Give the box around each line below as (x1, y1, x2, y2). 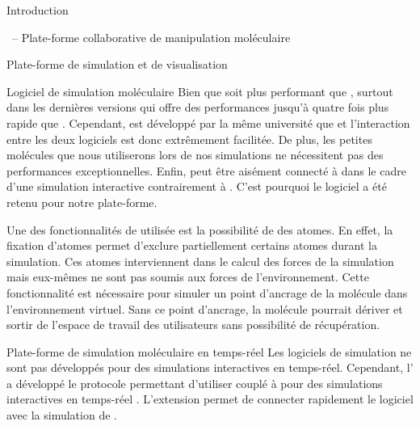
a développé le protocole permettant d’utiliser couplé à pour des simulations (6, 374, 383, 391)
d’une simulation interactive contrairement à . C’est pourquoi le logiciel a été (6, 178, 387, 195)
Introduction (6, 2, 69, 18)
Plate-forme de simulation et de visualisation (6, 56, 228, 73)
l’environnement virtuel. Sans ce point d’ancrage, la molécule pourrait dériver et (6, 300, 403, 317)
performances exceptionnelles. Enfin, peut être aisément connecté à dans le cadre (6, 162, 406, 179)
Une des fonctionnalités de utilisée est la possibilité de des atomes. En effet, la (6, 221, 393, 238)
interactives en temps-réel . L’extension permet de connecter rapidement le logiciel (6, 390, 414, 407)
